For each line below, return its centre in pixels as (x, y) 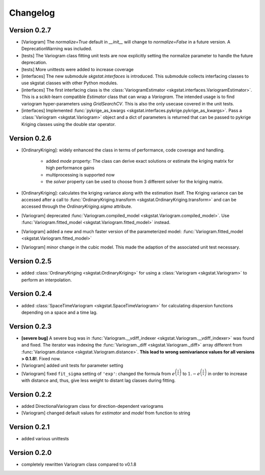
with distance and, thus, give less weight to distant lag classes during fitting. (99, 380)
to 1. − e (191, 374)
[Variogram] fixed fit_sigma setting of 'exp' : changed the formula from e (98, 374)
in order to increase (227, 374)
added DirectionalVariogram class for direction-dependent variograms (93, 406)
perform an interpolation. (47, 280)
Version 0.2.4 (30, 294)
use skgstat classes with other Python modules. (70, 83)
